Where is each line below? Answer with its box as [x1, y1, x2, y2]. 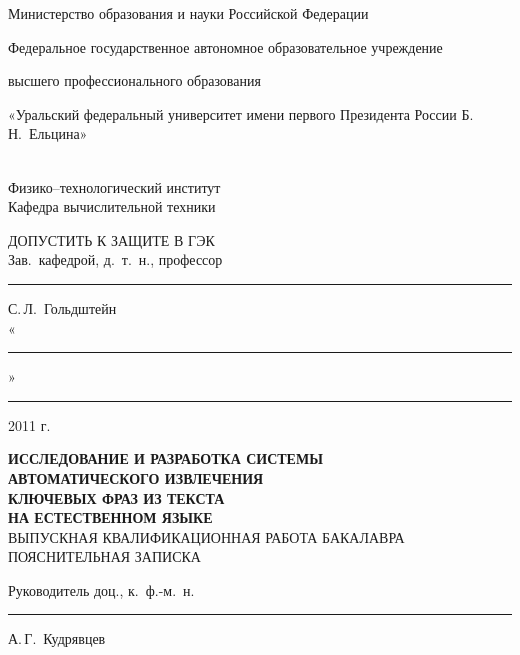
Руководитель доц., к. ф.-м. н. [8, 579, 195, 600]
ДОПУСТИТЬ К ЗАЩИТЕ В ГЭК [8, 229, 215, 250]
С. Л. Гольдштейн [8, 297, 117, 318]
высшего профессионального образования [8, 70, 261, 91]
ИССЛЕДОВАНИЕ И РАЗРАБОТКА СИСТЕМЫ [8, 448, 323, 469]
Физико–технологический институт [8, 176, 221, 197]
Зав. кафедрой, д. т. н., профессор [8, 249, 223, 270]
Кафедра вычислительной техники [8, 196, 216, 217]
